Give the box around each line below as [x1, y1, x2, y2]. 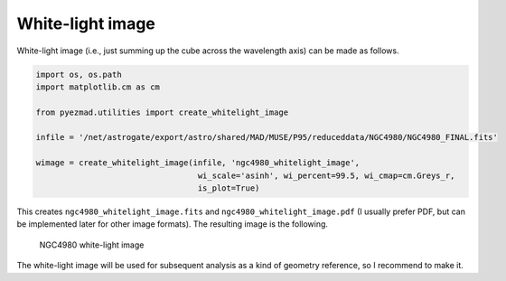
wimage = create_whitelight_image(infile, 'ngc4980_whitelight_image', [35, 158, 361, 168]
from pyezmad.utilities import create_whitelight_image [35, 107, 289, 117]
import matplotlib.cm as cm [35, 81, 160, 92]
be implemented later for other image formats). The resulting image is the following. [16, 219, 329, 229]
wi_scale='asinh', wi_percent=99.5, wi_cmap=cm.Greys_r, [197, 170, 455, 181]
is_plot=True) [197, 183, 260, 193]
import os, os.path [35, 69, 122, 80]
